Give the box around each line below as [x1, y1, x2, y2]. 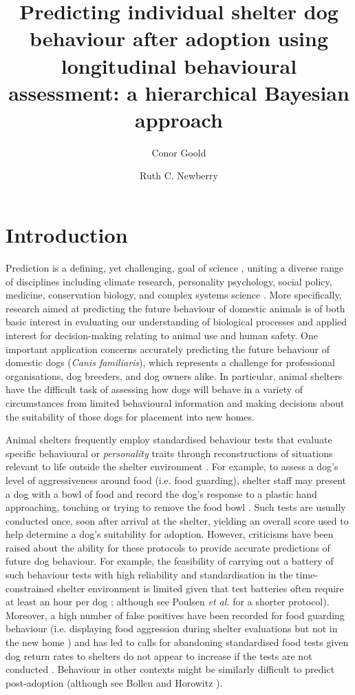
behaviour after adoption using [29, 24, 329, 52]
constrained [6, 581, 54, 595]
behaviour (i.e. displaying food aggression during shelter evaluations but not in [6, 621, 338, 636]
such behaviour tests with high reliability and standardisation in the [6, 567, 293, 582]
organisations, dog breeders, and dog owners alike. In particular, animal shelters [6, 368, 343, 383]
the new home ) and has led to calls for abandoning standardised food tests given [6, 635, 349, 649]
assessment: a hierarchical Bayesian [8, 78, 349, 106]
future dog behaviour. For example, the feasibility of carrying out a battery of [6, 554, 334, 568]
